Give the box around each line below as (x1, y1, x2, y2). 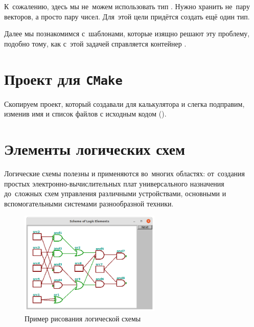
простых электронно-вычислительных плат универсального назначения (4, 178, 224, 189)
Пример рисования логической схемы (25, 313, 141, 323)
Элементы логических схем (4, 138, 186, 159)
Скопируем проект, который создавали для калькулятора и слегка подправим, (4, 98, 245, 109)
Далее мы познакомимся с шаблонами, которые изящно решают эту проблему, (4, 28, 250, 39)
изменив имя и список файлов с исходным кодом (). (4, 108, 167, 119)
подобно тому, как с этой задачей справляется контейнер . (4, 38, 187, 49)
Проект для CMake (4, 68, 123, 89)
